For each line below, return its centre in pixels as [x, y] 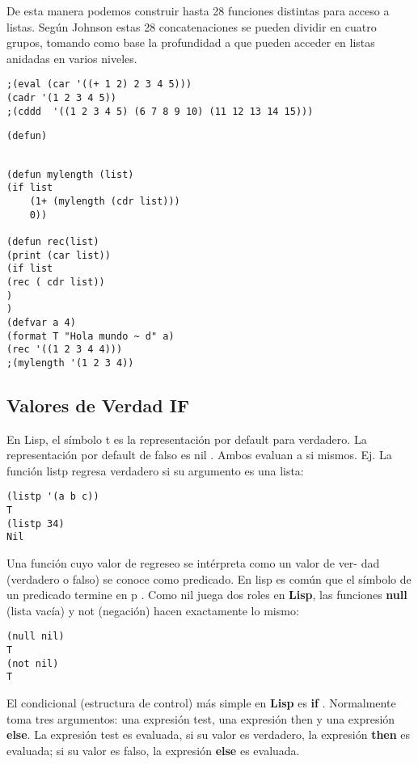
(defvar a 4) [41, 322]
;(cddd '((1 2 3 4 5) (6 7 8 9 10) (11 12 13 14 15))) [160, 111]
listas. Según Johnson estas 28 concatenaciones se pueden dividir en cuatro [192, 26]
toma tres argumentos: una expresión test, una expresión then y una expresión [201, 718]
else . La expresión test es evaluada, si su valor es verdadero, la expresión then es [209, 734]
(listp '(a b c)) [53, 497]
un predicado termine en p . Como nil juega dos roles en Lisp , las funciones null [207, 595]
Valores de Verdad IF [98, 405]
